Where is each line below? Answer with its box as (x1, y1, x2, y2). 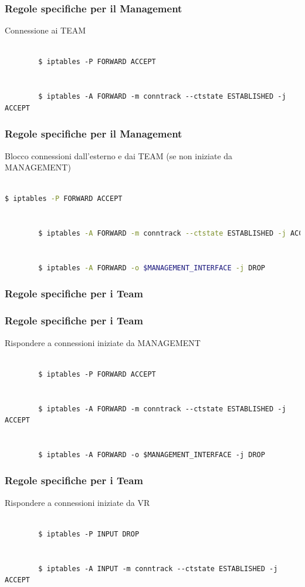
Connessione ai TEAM (5, 24, 86, 36)
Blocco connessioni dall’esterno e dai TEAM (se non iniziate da (5, 149, 233, 162)
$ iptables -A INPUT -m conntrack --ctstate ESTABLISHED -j (38, 564, 278, 573)
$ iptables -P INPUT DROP (38, 529, 140, 538)
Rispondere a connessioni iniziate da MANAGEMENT (5, 336, 201, 348)
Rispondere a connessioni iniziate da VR (5, 496, 150, 508)
